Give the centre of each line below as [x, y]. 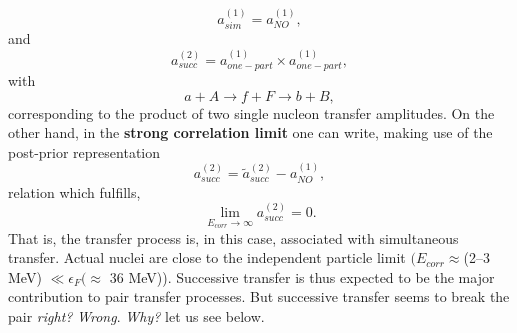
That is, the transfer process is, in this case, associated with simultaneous [233, 237]
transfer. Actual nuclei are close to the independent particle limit [207, 257]
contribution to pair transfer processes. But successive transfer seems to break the [259, 296]
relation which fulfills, [74, 191]
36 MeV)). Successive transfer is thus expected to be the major [302, 276]
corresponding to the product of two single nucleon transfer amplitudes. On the [251, 112]
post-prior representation [84, 151]
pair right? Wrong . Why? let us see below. [136, 316]
